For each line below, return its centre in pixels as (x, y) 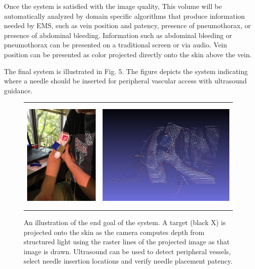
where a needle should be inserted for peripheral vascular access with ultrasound (126, 81)
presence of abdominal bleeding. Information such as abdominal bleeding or (118, 35)
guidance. (18, 90)
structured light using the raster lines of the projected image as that (127, 242)
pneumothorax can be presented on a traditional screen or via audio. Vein (116, 45)
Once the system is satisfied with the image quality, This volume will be (113, 6)
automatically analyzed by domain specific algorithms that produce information (125, 16)
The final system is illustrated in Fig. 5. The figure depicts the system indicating (126, 71)
